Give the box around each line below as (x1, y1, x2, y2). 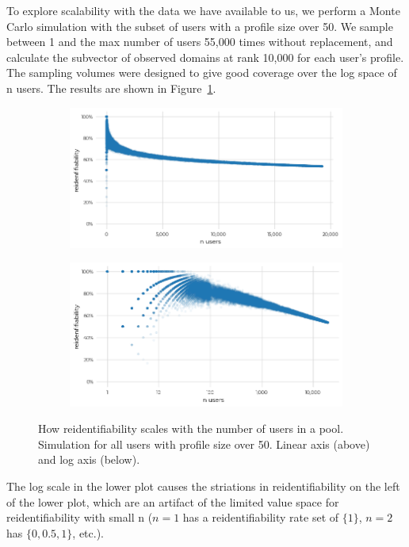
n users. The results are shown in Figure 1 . (6, 79, 216, 96)
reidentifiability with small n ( (6, 509, 153, 526)
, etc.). (72, 524, 105, 541)
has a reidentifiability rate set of (182, 509, 339, 526)
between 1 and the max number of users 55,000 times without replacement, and (6, 33, 393, 50)
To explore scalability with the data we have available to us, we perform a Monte (6, 2, 400, 18)
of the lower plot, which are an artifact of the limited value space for (6, 493, 339, 510)
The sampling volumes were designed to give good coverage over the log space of (6, 64, 397, 81)
